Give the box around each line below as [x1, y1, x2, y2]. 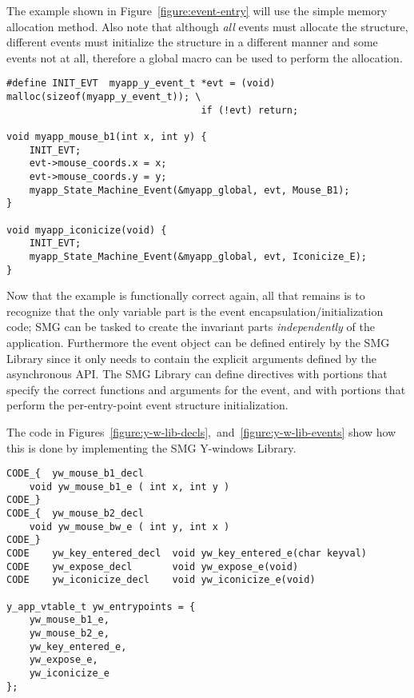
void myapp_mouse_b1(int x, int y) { [6, 131, 207, 142]
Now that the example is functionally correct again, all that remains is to [6, 287, 365, 304]
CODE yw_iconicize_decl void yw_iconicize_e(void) [6, 574, 316, 586]
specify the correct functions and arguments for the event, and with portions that [6, 381, 406, 397]
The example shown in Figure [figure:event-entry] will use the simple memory [6, 2, 388, 18]
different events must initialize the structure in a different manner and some [6, 34, 378, 50]
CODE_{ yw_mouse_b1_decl [6, 468, 144, 480]
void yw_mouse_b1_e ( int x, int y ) [29, 481, 230, 493]
